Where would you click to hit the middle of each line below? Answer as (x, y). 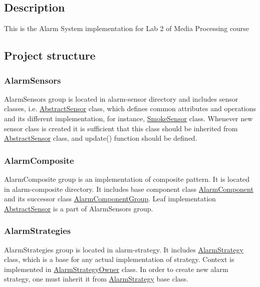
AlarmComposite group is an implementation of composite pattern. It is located (127, 179)
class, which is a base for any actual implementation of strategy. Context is (119, 259)
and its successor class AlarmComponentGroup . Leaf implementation (110, 199)
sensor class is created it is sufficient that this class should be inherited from (121, 128)
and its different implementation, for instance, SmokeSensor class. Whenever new (128, 118)
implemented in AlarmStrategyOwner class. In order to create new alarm (116, 269)
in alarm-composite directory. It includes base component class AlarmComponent (129, 189)
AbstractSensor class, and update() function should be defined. (101, 138)
